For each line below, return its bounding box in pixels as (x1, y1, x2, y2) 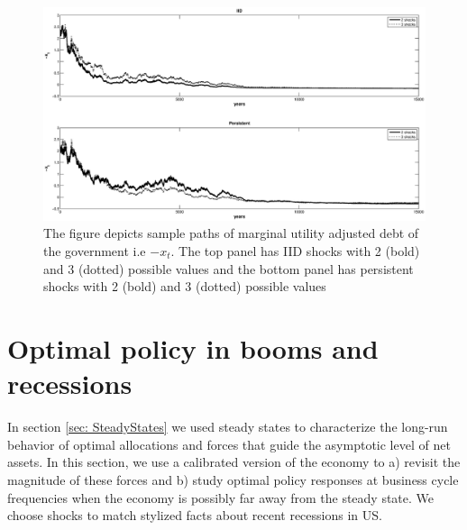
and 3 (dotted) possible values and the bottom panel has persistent (43, 259, 414, 278)
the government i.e (43, 242, 146, 260)
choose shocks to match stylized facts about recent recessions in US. (7, 506, 382, 525)
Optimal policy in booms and (7, 330, 379, 366)
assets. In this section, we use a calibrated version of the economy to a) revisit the (7, 452, 461, 471)
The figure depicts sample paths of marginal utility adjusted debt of (43, 224, 419, 242)
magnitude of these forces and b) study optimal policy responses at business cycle (7, 470, 459, 489)
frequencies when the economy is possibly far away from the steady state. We (7, 488, 435, 507)
